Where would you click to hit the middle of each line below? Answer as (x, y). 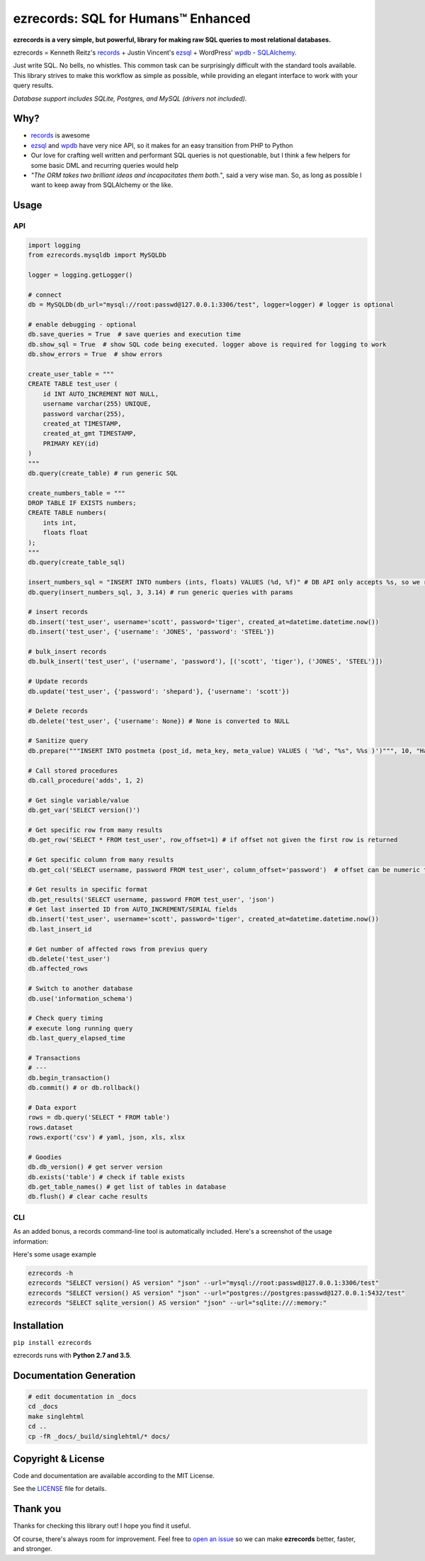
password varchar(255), (84, 414)
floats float (66, 533)
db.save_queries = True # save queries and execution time (135, 334)
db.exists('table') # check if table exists (107, 1177)
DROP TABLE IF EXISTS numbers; (83, 503)
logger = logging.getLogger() (80, 275)
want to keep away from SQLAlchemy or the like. (102, 185)
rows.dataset (51, 1127)
